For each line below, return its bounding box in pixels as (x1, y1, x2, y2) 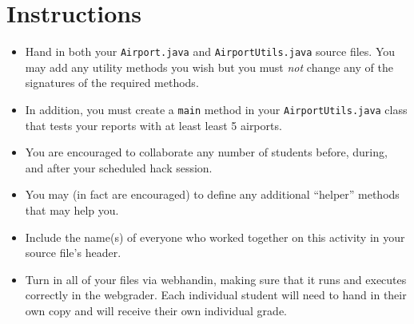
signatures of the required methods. (25, 74, 199, 91)
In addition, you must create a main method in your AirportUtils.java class (25, 101, 408, 117)
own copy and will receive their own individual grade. (25, 302, 287, 318)
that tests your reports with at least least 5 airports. (25, 117, 282, 133)
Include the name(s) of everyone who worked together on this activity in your (25, 228, 405, 245)
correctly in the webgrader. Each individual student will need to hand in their (25, 286, 407, 303)
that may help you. (25, 202, 119, 218)
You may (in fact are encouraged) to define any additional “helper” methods (25, 186, 400, 203)
